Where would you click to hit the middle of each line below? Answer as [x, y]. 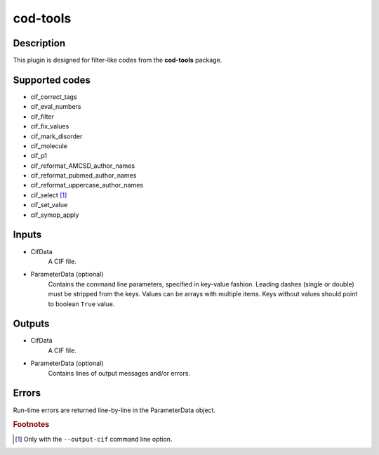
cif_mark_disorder [56, 136]
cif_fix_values [50, 126]
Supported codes [52, 80]
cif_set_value [49, 205]
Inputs [27, 235]
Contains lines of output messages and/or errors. [119, 373]
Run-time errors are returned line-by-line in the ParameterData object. [114, 410]
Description [39, 43]
